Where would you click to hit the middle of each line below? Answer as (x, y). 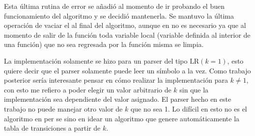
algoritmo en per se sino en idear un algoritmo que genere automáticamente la (122, 118)
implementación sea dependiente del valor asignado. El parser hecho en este (118, 99)
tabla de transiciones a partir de (52, 128)
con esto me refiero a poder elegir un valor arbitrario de (88, 89)
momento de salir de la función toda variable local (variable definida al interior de (127, 34)
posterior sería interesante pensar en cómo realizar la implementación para (116, 80)
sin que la (194, 89)
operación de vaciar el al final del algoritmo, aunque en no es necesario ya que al (125, 25)
